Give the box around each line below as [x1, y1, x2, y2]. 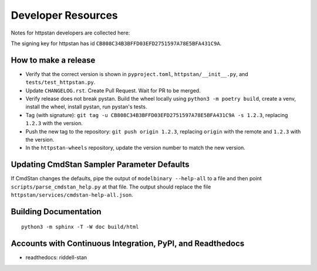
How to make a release [11, 55, 96, 65]
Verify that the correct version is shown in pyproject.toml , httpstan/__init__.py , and [25, 70, 249, 77]
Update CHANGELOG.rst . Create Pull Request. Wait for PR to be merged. [25, 87, 201, 94]
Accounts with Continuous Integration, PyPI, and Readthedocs [11, 239, 245, 249]
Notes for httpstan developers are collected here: [11, 29, 130, 36]
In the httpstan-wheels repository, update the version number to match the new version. [25, 144, 246, 152]
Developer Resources [11, 9, 119, 22]
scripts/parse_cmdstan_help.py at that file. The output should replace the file [11, 183, 211, 190]
